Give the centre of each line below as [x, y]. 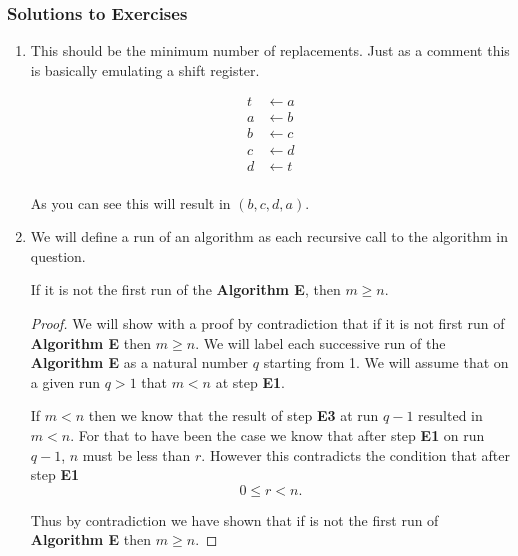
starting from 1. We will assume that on [386, 362]
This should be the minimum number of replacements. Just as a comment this [270, 50]
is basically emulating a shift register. [145, 69]
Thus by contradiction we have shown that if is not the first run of [234, 519]
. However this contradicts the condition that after [356, 454]
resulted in [450, 415]
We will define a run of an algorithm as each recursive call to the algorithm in [269, 236]
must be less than [136, 454]
